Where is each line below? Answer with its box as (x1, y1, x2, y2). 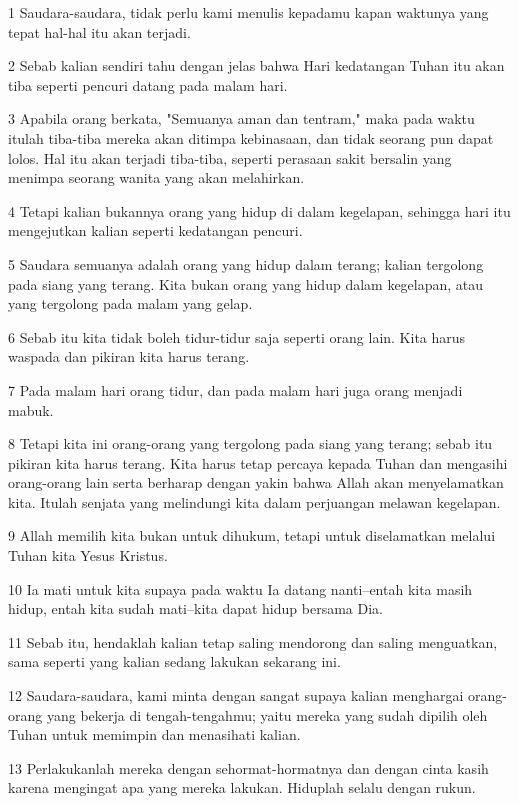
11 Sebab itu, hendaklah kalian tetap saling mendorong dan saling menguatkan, (8, 631, 498, 652)
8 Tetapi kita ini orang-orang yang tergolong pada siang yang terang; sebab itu (8, 433, 493, 454)
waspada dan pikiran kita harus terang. (8, 346, 250, 367)
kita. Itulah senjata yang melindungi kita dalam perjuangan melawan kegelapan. (8, 491, 501, 512)
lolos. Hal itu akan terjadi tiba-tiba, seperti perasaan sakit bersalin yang (8, 147, 452, 168)
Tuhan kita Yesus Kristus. (8, 545, 168, 566)
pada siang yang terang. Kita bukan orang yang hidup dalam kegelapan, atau (8, 273, 484, 294)
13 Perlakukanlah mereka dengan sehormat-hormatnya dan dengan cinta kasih (8, 757, 489, 778)
